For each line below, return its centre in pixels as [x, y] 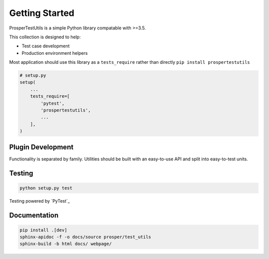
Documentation [34, 215]
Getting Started [42, 13]
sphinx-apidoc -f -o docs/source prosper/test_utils [85, 237]
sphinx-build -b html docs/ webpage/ [66, 244]
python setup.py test [46, 188]
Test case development [46, 46]
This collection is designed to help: [45, 37]
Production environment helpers [55, 53]
